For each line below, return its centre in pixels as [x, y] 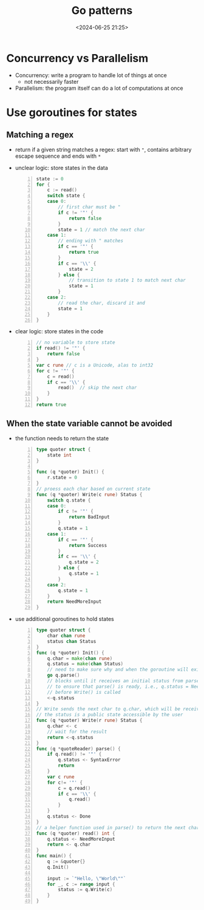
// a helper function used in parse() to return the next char [118, 827]
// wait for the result [77, 732]
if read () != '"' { [61, 348]
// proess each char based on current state [93, 489]
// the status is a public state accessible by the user [110, 715]
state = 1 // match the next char [102, 229]
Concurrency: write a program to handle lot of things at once [91, 75]
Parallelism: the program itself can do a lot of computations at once [99, 88]
